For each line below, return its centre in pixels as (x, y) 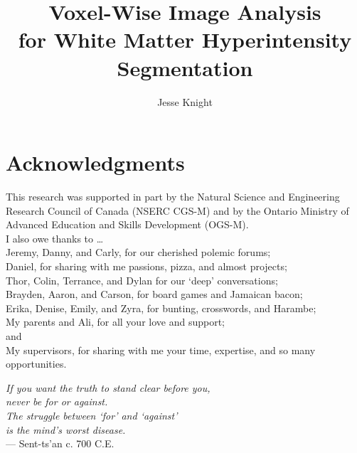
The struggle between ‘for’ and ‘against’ (92, 415)
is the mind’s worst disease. (66, 429)
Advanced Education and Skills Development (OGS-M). (127, 224)
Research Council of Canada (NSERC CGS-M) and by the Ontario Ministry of (177, 210)
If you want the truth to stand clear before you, (108, 387)
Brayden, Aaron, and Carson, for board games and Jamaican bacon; (154, 294)
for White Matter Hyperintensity (185, 39)
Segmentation (185, 67)
